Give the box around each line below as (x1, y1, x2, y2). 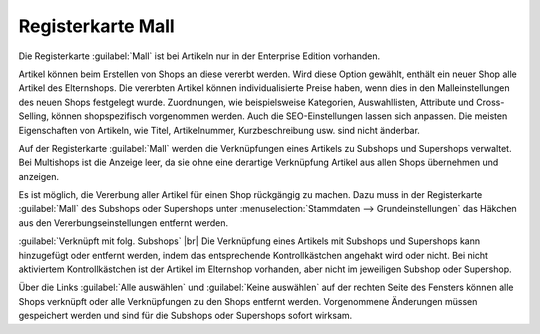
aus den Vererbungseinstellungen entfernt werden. (18, 216, 229, 229)
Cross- (476, 96, 505, 108)
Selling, (18, 110, 50, 122)
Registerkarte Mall (18, 15, 175, 37)
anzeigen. (18, 170, 60, 182)
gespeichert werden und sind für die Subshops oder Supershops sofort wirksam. (18, 310, 353, 322)
